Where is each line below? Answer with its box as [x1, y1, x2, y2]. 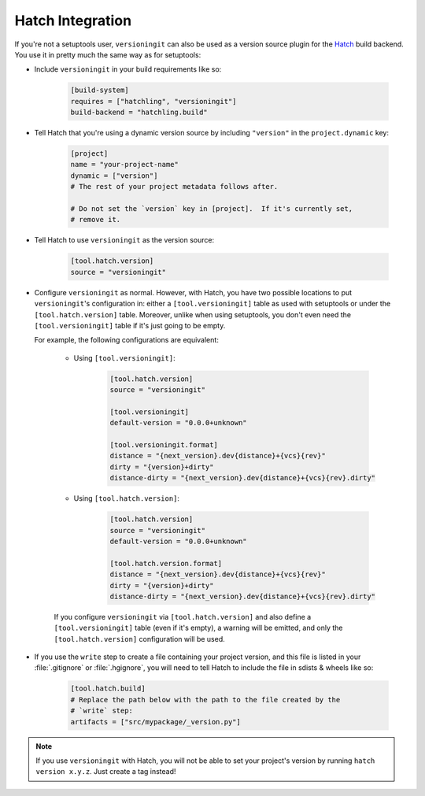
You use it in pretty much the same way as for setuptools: [14, 50, 201, 59]
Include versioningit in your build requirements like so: [34, 65, 222, 74]
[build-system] [70, 86, 129, 94]
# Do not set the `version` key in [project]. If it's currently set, [70, 205, 353, 213]
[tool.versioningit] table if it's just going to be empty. [34, 320, 226, 330]
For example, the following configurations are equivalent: [34, 335, 220, 345]
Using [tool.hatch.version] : [73, 494, 180, 503]
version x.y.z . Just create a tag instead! [35, 767, 176, 776]
